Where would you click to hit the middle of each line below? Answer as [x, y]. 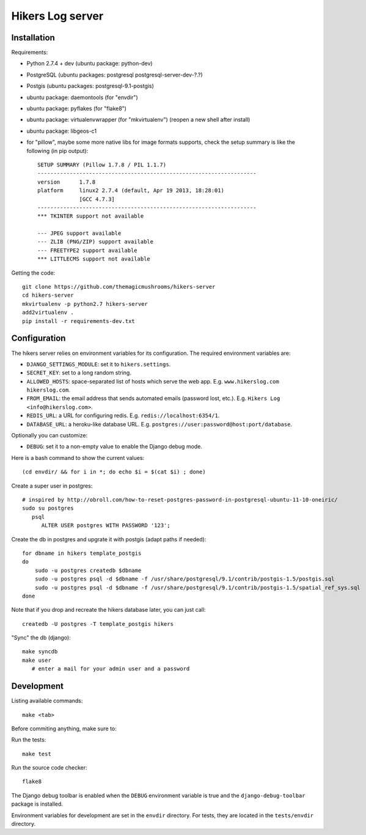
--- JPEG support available [79, 233]
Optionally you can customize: [49, 436]
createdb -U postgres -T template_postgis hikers [98, 624]
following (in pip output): [57, 150]
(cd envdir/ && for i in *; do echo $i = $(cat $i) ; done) [114, 472]
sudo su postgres [48, 508]
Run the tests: [29, 740]
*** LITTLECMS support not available [94, 259]
